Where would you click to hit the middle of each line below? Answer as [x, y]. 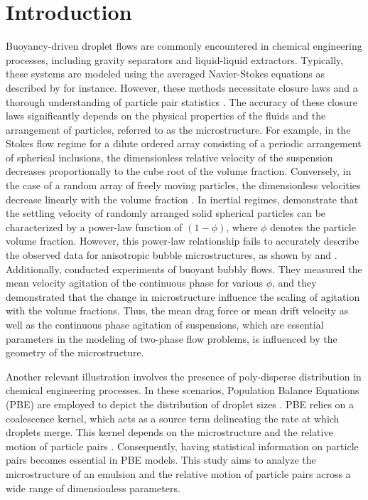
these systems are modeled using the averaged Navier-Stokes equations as [166, 74]
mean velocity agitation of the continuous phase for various [134, 283]
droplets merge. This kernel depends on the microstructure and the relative [169, 432]
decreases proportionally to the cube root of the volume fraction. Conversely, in [179, 171]
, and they [294, 283]
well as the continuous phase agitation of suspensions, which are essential [165, 324]
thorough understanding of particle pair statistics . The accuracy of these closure [182, 101]
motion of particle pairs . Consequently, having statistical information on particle [182, 446]
